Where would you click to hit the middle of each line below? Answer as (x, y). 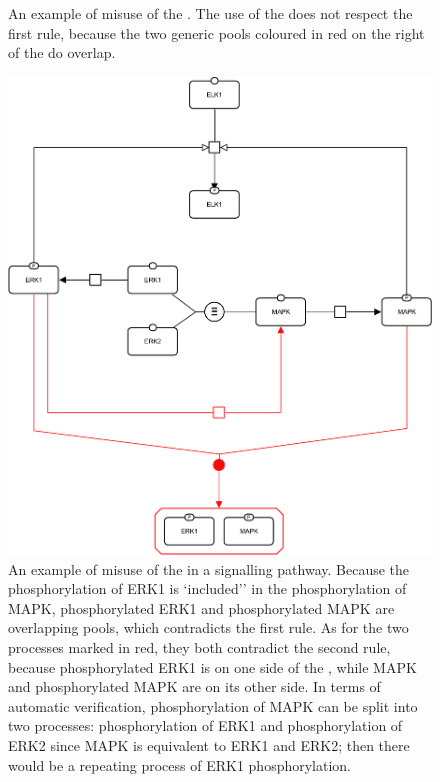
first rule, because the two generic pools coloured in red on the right (216, 32)
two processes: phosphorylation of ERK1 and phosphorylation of (205, 725)
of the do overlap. (62, 52)
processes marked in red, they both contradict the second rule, (199, 646)
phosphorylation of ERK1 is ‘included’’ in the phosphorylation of (207, 588)
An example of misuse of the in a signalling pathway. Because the (209, 568)
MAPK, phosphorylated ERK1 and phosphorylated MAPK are (201, 607)
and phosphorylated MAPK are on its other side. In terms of (194, 686)
